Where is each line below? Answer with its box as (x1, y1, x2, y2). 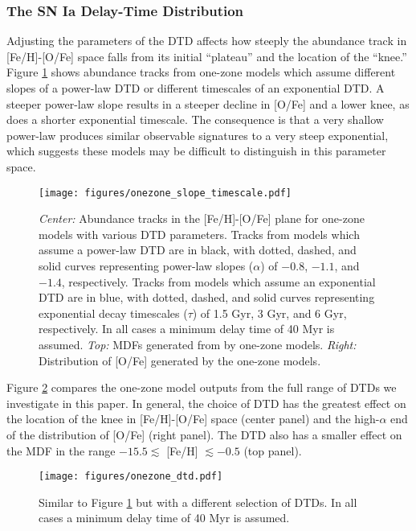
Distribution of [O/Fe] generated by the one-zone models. (39, 352, 321, 368)
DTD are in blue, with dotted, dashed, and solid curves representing (39, 289, 375, 306)
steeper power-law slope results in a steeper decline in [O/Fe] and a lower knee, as (6, 95, 410, 112)
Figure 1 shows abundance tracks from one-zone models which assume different (6, 64, 396, 80)
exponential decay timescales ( (39, 304, 188, 321)
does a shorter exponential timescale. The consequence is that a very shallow (6, 111, 384, 128)
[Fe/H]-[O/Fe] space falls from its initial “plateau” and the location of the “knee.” (6, 47, 407, 64)
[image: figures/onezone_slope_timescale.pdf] (39, 187, 292, 199)
